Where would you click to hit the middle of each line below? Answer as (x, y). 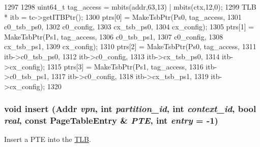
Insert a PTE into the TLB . (48, 139)
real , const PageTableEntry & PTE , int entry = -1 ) (111, 120)
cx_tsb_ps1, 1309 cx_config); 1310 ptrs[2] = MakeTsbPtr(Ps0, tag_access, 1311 (130, 46)
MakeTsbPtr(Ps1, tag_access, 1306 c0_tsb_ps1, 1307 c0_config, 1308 (114, 36)
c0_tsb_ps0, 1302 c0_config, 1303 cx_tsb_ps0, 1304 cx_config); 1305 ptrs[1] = (129, 27)
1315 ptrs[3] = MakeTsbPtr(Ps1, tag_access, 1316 (125, 66)
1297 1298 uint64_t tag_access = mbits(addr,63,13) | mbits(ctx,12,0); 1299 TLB (130, 7)
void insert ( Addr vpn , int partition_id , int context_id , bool (130, 109)
